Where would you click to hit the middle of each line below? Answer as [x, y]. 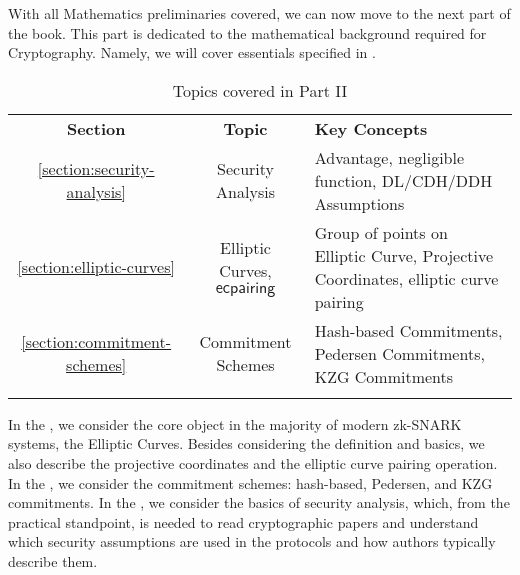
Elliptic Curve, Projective [404, 255]
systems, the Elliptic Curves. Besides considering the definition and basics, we [246, 443]
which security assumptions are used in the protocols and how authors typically [252, 541]
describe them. [53, 560]
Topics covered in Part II [260, 90]
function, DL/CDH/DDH [403, 180]
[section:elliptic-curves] [96, 267]
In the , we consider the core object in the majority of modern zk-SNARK [235, 423]
